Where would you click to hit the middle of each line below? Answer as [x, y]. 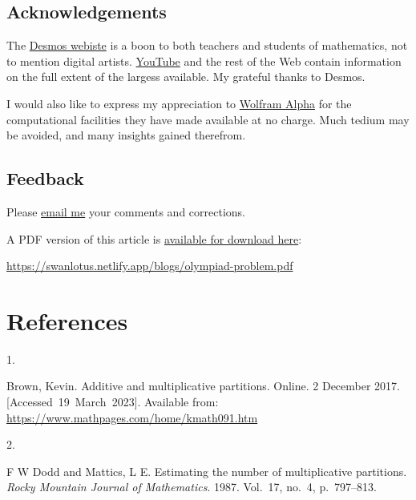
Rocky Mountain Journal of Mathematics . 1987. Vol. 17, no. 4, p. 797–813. [192, 487]
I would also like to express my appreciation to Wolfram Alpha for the [179, 103]
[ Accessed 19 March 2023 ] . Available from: [113, 402]
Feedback [45, 178]
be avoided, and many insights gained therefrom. [126, 135]
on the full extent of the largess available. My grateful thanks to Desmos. [186, 77]
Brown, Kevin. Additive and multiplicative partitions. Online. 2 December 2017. [204, 386]
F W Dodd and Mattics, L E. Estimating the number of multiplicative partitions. [207, 471]
